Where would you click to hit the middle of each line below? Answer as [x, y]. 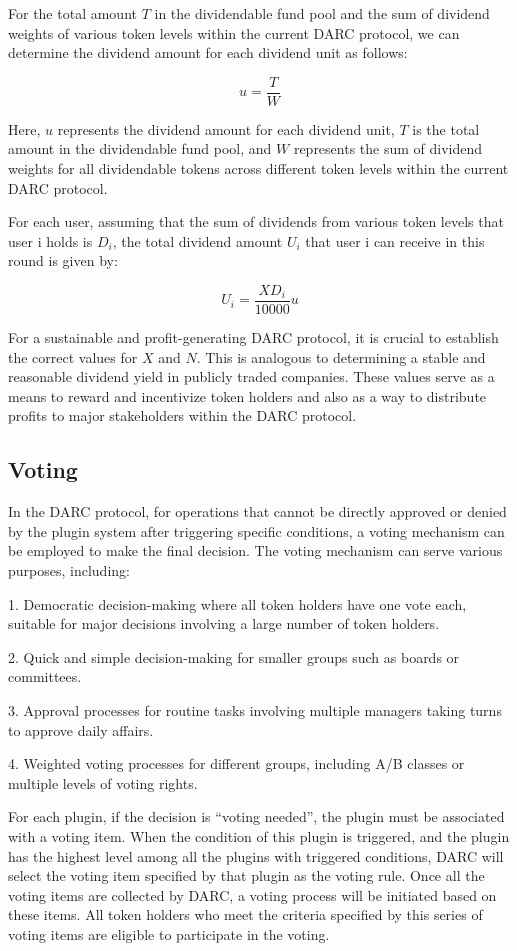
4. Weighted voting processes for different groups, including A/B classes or [236, 763]
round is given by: [63, 260]
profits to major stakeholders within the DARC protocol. [182, 415]
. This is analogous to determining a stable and [341, 356]
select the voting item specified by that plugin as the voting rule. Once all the [246, 875]
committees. [45, 676]
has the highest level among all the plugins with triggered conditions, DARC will [256, 855]
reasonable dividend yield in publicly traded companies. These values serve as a [251, 376]
